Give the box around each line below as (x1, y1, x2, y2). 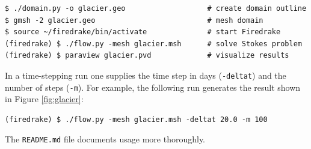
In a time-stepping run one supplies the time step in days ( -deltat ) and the (5, 68, 286, 81)
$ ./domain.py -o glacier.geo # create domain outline (5, 4, 307, 13)
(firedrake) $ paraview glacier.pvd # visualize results (5, 51, 289, 60)
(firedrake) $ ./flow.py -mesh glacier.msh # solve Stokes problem (5, 39, 302, 48)
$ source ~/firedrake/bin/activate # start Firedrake (5, 28, 281, 37)
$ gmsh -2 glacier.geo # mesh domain (5, 16, 263, 25)
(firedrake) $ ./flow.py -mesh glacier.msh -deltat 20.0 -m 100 (5, 115, 268, 124)
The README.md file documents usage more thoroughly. (5, 133, 206, 145)
